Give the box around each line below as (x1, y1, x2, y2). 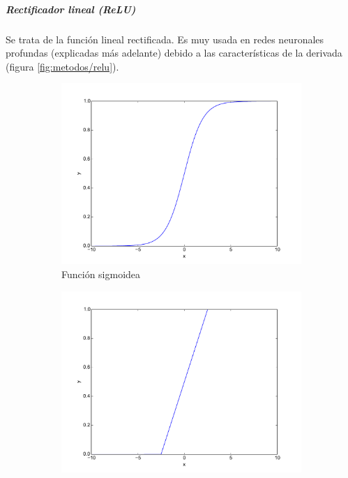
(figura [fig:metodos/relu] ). (6, 59, 119, 73)
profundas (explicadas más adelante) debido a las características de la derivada (6, 45, 342, 60)
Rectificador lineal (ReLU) (6, 1, 136, 16)
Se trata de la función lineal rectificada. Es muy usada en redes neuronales (6, 31, 324, 46)
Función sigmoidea (61, 266, 141, 281)
